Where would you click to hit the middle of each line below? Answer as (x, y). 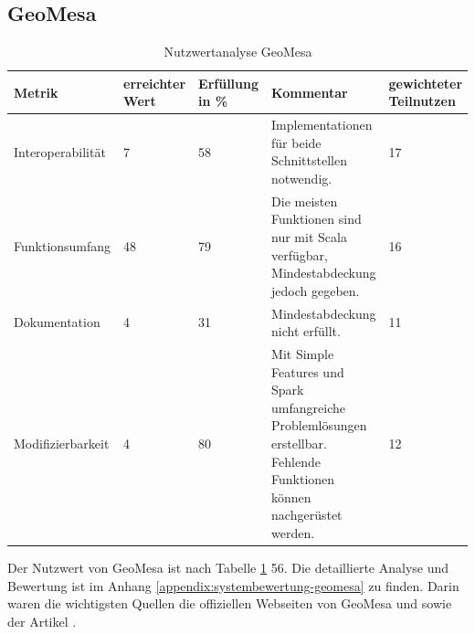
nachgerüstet (307, 515)
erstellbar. (299, 444)
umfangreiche (308, 407)
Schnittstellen (309, 160)
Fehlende (296, 461)
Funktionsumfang (63, 245)
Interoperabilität (60, 151)
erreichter (155, 83)
